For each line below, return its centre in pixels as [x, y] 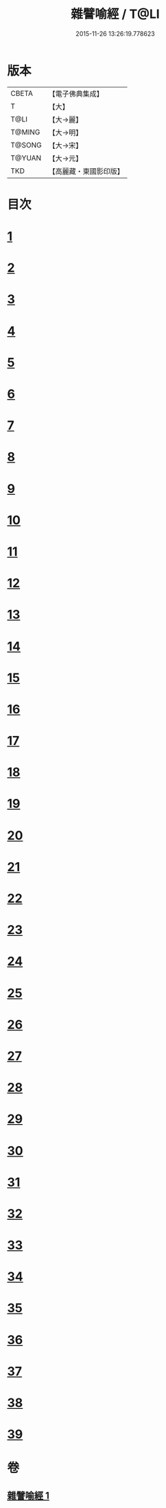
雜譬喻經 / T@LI [115, 14]
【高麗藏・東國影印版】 [86, 171]
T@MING [25, 132]
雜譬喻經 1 [28, 1495]
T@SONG [26, 145]
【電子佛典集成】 [76, 94]
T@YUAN [26, 158]
